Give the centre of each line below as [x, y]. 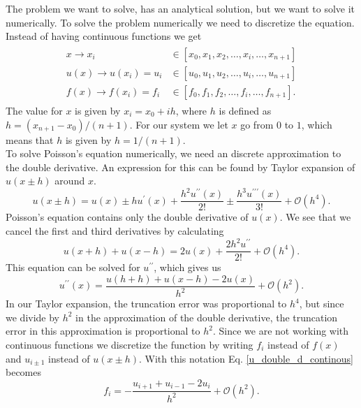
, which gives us [187, 267]
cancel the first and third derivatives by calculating [115, 231]
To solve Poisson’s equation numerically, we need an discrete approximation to [174, 153]
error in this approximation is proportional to [103, 331]
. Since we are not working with [281, 331]
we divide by [32, 317]
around [70, 181]
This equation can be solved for [73, 267]
